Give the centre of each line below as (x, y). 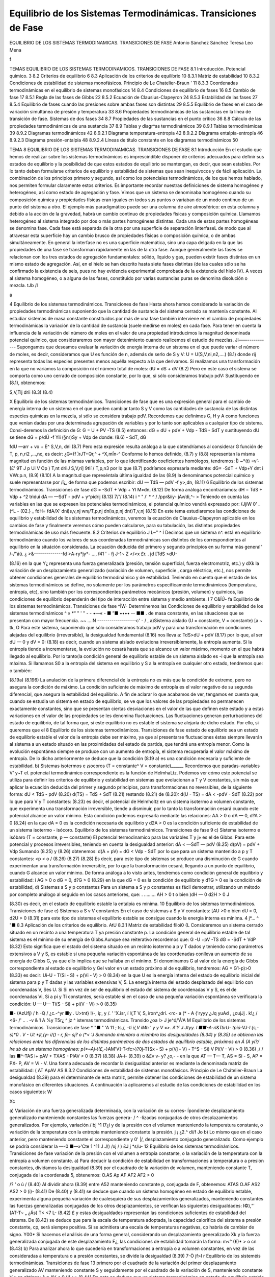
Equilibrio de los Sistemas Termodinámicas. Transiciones (133, 13)
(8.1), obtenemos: (28, 383)
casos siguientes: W (31, 1092)
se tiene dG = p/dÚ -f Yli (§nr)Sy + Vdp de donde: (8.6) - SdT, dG (78, 437)
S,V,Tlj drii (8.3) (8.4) (31, 392)
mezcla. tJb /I (24, 286)
